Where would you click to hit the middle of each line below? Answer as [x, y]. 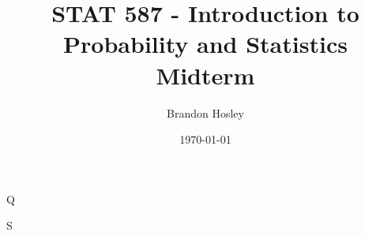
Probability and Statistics [205, 44]
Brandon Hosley [205, 112]
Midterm [205, 75]
